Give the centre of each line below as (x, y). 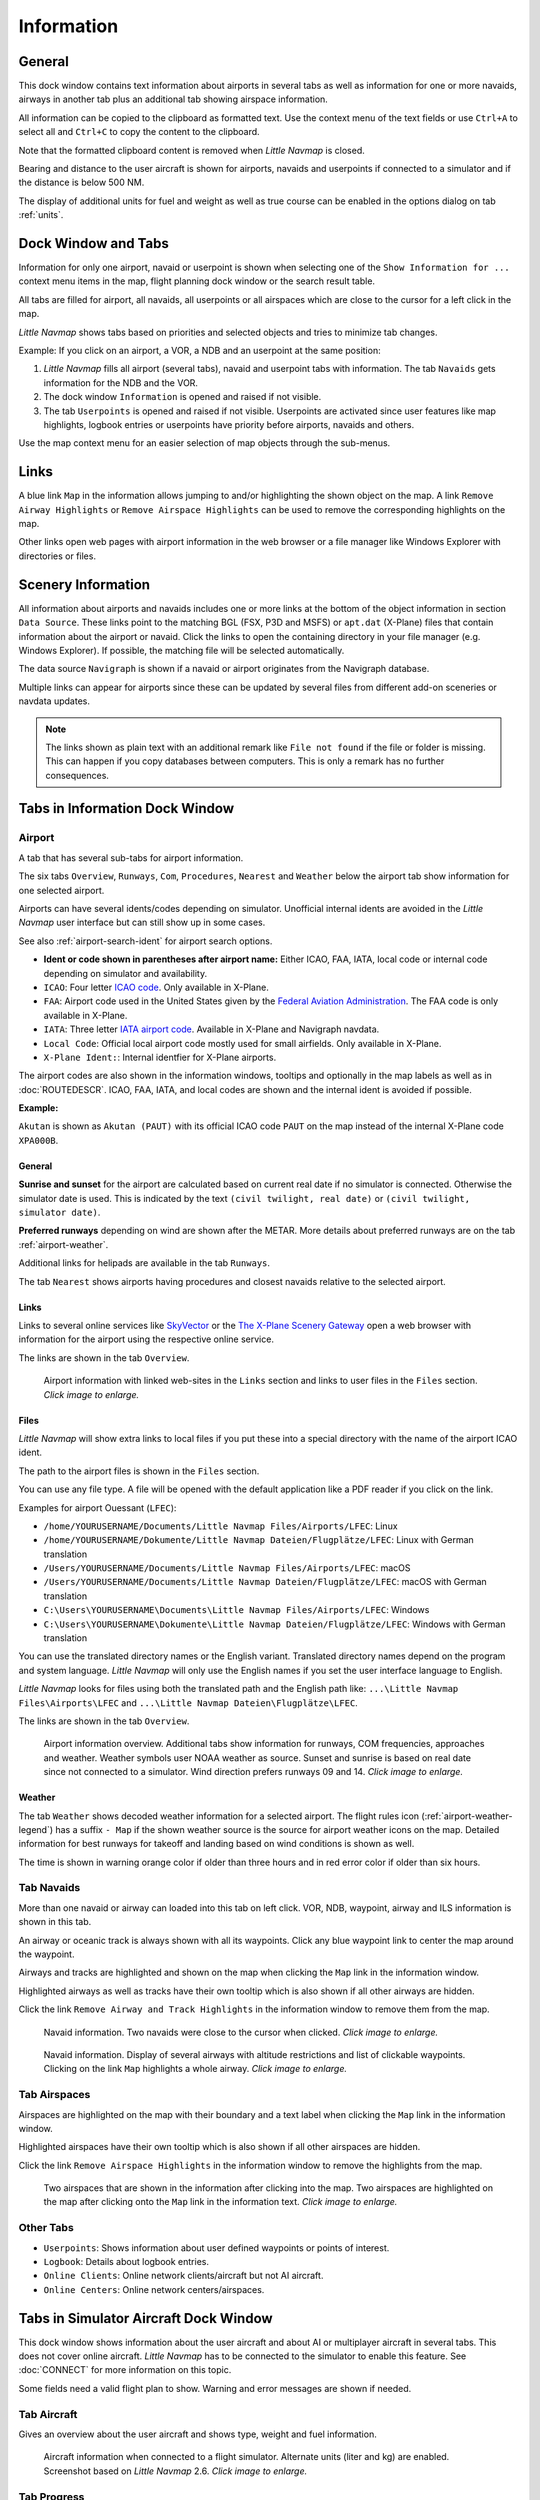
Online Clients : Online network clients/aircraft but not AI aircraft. (183, 2276)
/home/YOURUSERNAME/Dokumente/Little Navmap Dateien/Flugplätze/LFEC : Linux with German (258, 1540)
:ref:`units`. (41, 215)
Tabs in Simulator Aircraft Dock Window (146, 2318)
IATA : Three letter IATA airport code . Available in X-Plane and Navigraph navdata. (211, 1029)
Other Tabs (46, 2228)
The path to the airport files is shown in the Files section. (139, 1471)
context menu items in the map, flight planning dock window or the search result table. (196, 281)
